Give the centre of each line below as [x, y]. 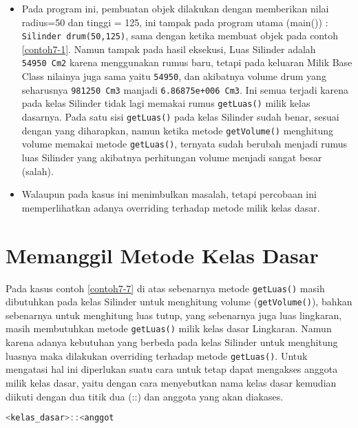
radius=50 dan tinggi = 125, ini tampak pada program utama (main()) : [175, 22]
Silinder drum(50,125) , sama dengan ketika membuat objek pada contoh [180, 35]
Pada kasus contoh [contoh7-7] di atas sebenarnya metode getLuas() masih [165, 288]
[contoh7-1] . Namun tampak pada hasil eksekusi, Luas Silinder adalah [169, 49]
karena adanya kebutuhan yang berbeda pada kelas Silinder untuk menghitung [172, 342]
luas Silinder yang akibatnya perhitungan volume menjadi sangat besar [172, 157]
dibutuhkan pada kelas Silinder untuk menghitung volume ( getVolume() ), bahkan [179, 302]
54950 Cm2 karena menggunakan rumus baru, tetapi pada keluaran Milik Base [187, 62]
